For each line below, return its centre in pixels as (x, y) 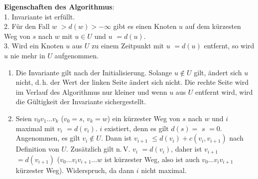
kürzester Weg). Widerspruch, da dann (75, 170)
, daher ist (187, 149)
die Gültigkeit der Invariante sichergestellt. (81, 101)
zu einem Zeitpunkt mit (128, 46)
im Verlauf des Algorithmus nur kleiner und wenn (91, 91)
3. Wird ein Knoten (34, 46)
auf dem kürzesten (213, 26)
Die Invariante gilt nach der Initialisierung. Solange (94, 72)
